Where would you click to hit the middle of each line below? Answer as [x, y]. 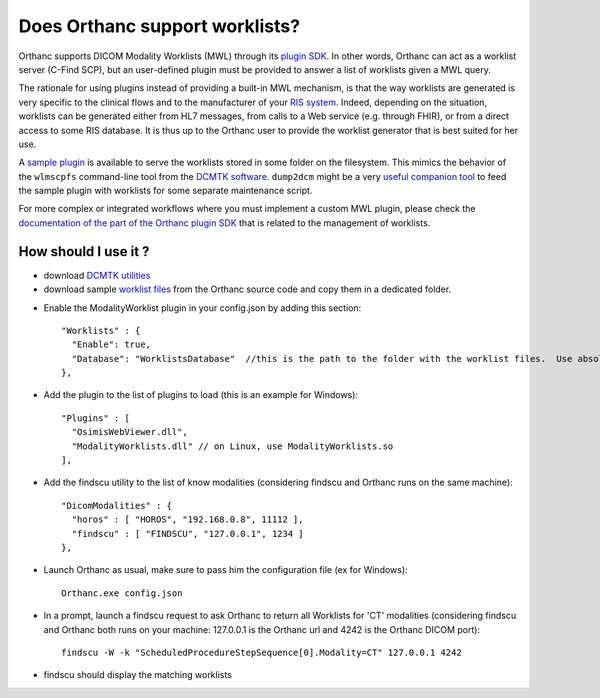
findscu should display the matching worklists [137, 675]
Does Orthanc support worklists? [159, 26]
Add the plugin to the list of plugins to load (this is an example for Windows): [201, 395]
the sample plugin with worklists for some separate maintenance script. [165, 191]
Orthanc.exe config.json [122, 593]
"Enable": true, [111, 344]
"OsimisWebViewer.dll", [130, 432]
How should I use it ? [84, 251]
